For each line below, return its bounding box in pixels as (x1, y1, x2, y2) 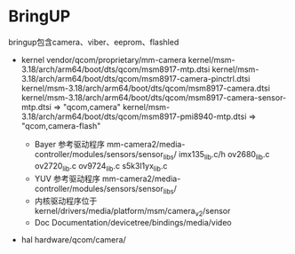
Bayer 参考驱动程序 (34, 139, 106, 149)
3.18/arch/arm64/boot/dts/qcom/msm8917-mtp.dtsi (20, 64, 211, 75)
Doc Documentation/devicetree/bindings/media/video (34, 218, 232, 228)
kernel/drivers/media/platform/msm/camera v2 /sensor (34, 206, 231, 218)
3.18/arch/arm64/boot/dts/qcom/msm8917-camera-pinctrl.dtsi (20, 73, 251, 83)
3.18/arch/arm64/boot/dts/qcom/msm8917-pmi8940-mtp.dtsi (20, 111, 247, 122)
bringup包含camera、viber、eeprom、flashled (8, 36, 179, 47)
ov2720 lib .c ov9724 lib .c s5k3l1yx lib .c (34, 160, 168, 173)
